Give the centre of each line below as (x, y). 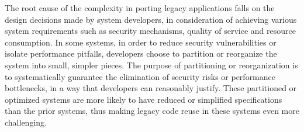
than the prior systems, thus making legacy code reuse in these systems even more (152, 111)
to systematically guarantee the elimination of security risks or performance (140, 76)
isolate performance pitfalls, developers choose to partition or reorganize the (141, 53)
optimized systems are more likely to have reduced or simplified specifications (144, 99)
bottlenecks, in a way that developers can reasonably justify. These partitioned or (151, 88)
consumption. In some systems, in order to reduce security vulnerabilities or (141, 42)
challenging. (26, 122)
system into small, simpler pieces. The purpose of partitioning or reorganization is (151, 65)
